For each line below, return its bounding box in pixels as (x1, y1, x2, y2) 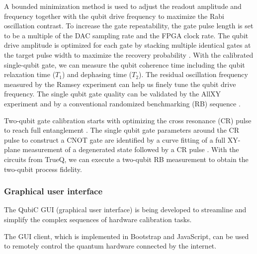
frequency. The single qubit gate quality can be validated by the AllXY (4, 88, 221, 99)
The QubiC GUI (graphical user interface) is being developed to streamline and (4, 204, 247, 215)
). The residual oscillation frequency (138, 69, 248, 80)
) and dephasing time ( (62, 69, 132, 80)
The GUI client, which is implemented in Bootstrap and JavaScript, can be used (4, 231, 249, 241)
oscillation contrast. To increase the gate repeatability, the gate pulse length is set (4, 20, 254, 31)
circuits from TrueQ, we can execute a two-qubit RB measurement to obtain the (4, 154, 249, 164)
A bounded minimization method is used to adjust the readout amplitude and (4, 1, 242, 11)
